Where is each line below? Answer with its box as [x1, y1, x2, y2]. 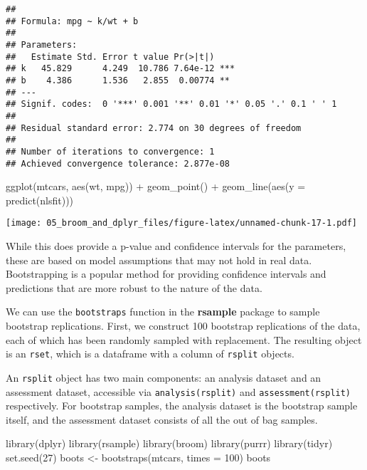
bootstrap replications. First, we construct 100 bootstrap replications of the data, [6, 318, 361, 333]
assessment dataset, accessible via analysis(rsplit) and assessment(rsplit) [6, 384, 351, 399]
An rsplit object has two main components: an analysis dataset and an [6, 370, 321, 385]
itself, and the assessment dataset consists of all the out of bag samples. [6, 412, 318, 427]
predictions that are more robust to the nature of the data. [6, 280, 262, 295]
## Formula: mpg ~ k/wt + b [6, 16, 139, 26]
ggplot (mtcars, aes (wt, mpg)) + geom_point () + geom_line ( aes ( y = [6, 179, 306, 194]
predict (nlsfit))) [6, 192, 74, 207]
